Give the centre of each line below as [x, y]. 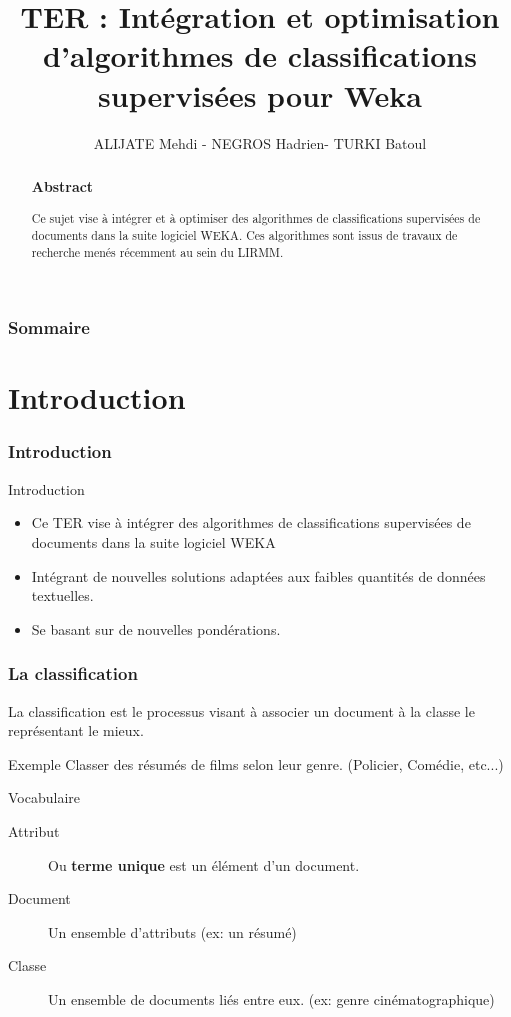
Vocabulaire [44, 797]
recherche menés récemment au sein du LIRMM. [157, 251]
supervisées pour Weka [260, 94]
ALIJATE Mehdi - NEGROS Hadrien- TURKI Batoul [260, 142]
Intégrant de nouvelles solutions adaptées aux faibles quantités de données [258, 575]
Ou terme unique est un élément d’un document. [204, 864]
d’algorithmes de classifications [260, 55]
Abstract [62, 185]
